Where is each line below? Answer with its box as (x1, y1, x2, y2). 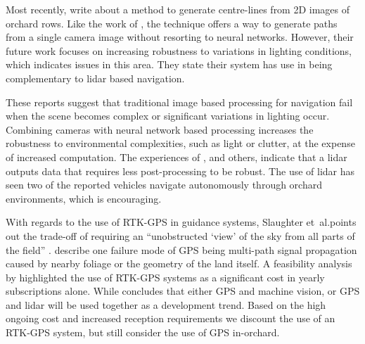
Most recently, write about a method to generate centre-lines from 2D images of (6, 2, 350, 16)
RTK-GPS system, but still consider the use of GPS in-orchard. (6, 325, 280, 340)
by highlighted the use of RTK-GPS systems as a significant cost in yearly (6, 269, 325, 284)
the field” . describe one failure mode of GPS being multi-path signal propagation (6, 242, 357, 257)
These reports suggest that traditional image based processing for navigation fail (6, 94, 353, 109)
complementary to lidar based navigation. (6, 70, 185, 85)
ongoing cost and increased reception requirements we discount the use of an (6, 311, 335, 326)
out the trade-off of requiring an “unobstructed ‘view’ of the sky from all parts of (6, 228, 355, 243)
